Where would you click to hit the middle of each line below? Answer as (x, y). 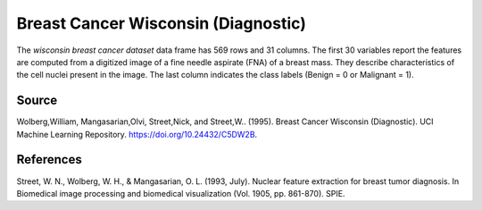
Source (37, 101)
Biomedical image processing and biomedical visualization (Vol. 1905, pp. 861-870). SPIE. (181, 193)
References (49, 160)
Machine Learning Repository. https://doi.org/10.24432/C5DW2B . (137, 134)
